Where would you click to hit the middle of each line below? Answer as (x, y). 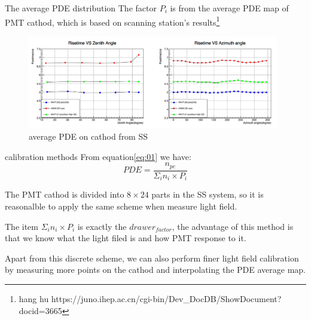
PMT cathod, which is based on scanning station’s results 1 (112, 21)
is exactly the (102, 226)
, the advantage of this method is (233, 226)
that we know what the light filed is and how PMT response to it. (126, 238)
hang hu (34, 298)
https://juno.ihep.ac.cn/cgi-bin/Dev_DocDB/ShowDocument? (166, 298)
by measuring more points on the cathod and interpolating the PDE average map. (155, 270)
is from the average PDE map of (229, 8)
